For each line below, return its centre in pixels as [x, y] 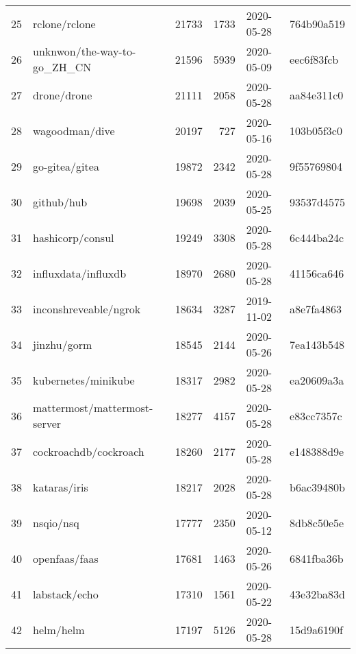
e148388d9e [317, 451]
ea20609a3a [317, 380]
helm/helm [59, 629]
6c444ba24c [317, 237]
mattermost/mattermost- [93, 408]
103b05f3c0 [316, 130]
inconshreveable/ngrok [87, 308]
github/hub [60, 202]
